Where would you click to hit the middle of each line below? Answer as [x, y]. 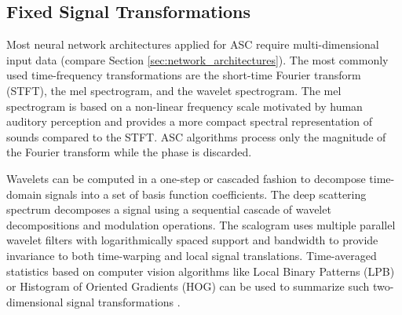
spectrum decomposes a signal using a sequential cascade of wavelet [169, 209]
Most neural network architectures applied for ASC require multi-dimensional [193, 44]
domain [24, 194]
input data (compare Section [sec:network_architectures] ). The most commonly [197, 59]
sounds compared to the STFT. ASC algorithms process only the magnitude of [196, 136]
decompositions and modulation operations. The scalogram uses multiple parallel [201, 224]
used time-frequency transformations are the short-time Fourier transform [184, 75]
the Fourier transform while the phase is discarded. [129, 152]
